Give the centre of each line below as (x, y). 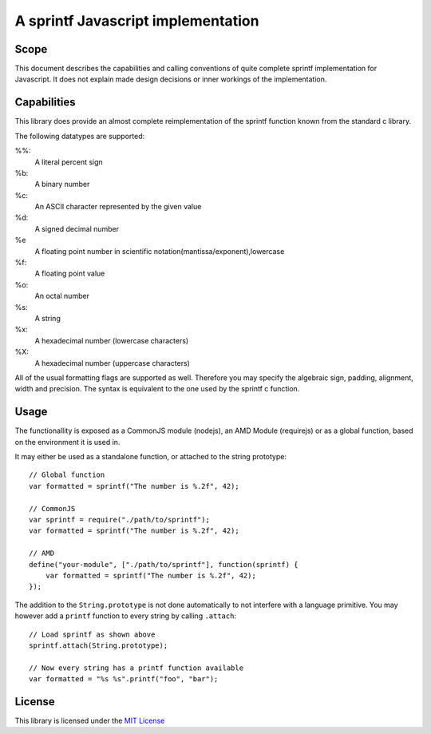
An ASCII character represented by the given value (118, 207)
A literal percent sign (69, 162)
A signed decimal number (77, 228)
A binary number (62, 184)
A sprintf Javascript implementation (137, 21)
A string (48, 318)
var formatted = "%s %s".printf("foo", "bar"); (124, 679)
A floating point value (70, 274)
